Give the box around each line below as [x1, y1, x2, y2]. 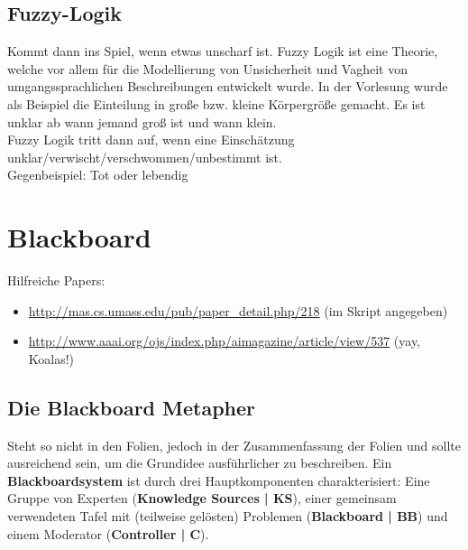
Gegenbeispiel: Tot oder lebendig [7, 165, 188, 184]
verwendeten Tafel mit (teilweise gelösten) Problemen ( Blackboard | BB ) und [7, 507, 448, 526]
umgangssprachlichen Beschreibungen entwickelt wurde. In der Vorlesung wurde [7, 77, 448, 96]
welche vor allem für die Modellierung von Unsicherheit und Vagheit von [7, 59, 408, 78]
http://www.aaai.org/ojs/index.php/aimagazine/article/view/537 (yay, [28, 331, 421, 350]
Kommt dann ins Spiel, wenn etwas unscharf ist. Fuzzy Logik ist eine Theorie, [7, 42, 438, 61]
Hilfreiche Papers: [7, 271, 106, 290]
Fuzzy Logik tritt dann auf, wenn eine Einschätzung [7, 130, 295, 149]
